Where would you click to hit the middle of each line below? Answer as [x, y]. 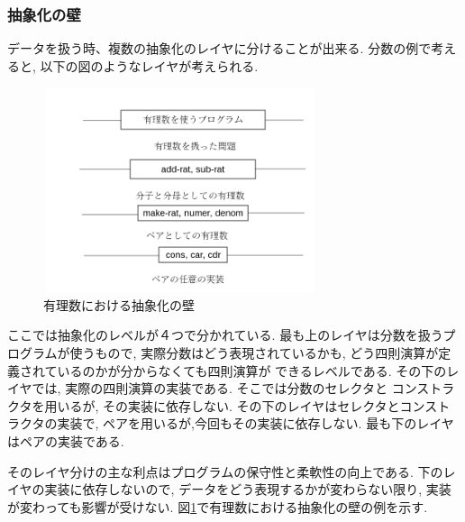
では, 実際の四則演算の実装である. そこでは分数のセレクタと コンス [231, 388]
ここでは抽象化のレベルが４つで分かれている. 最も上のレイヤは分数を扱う [225, 335]
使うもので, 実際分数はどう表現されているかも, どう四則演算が [254, 352]
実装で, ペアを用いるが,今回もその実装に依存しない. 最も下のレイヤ [255, 423]
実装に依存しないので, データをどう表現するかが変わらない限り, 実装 [248, 489]
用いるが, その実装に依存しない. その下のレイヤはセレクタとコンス [241, 405]
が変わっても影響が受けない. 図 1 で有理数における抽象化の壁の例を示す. [218, 506]
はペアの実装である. [66, 440]
